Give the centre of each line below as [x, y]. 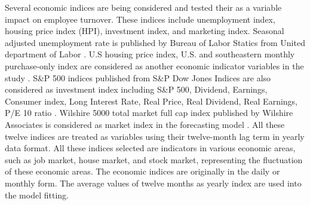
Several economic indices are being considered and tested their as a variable [143, 7]
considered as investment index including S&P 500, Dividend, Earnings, [136, 89]
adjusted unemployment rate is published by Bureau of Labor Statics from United [155, 42]
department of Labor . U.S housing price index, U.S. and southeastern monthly [150, 54]
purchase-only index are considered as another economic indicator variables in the [154, 65]
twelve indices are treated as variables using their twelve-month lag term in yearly [155, 136]
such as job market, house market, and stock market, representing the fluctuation [154, 159]
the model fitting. [37, 195]
